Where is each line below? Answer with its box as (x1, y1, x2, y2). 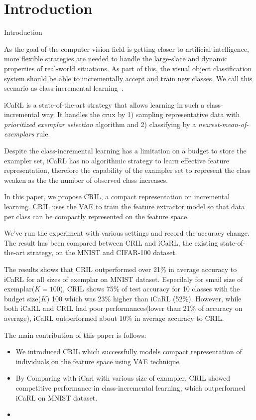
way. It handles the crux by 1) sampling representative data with (41, 109, 240, 120)
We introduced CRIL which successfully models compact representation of (15, 346, 242, 357)
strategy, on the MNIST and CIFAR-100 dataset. (27, 247, 177, 258)
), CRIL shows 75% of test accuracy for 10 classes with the (60, 283, 240, 294)
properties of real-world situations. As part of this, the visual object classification (4, 63, 252, 73)
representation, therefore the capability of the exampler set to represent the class (4, 165, 251, 175)
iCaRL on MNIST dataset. (15, 392, 98, 403)
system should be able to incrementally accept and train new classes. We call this (4, 73, 253, 83)
